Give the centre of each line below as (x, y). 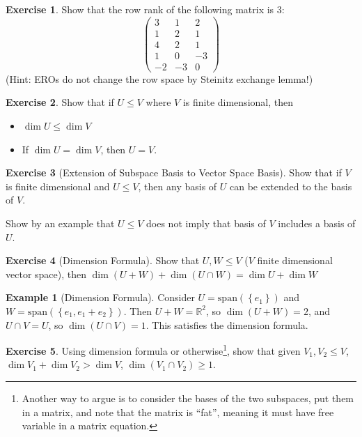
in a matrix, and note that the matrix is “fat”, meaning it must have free (178, 412)
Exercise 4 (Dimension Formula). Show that (103, 260)
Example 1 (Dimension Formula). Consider (100, 297)
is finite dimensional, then (238, 102)
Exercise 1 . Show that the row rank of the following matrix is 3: (145, 9)
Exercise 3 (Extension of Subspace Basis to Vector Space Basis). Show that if (174, 172)
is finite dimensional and (58, 186)
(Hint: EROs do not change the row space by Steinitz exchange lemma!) (159, 78)
